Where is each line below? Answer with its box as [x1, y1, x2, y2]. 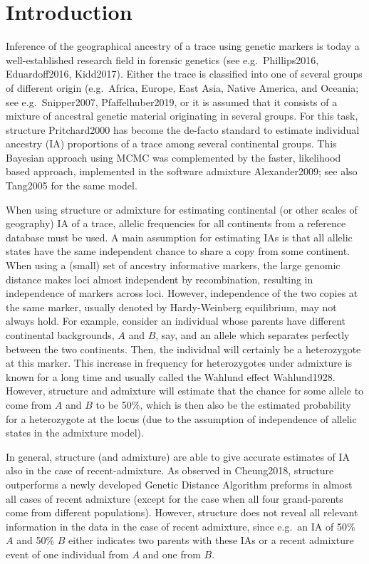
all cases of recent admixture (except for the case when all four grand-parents [6, 491, 343, 506]
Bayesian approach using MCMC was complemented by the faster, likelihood [6, 150, 341, 164]
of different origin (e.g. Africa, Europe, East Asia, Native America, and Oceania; [6, 80, 359, 95]
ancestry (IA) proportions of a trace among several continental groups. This [6, 136, 337, 151]
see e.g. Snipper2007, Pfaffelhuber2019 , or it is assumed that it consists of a [6, 94, 338, 109]
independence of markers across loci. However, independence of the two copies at [6, 286, 358, 301]
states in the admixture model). [6, 425, 144, 440]
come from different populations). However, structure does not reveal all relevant [6, 505, 358, 520]
